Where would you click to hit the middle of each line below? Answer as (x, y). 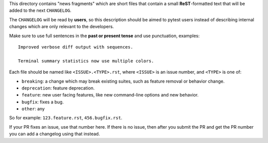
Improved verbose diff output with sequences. (76, 47)
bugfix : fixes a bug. (43, 102)
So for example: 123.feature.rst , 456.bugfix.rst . (66, 118)
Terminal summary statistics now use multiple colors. (86, 61)
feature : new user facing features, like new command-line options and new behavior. (110, 95)
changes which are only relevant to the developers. (62, 27)
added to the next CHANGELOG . (40, 10)
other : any (33, 109)
